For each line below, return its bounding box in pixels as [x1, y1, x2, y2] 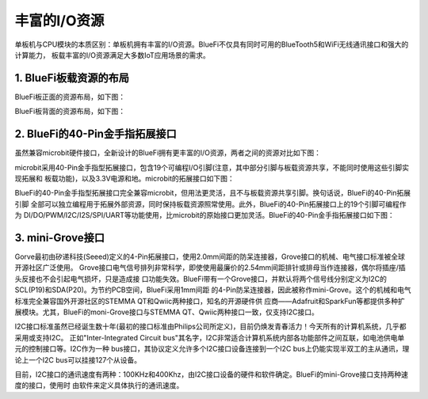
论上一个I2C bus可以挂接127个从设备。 [14, 355, 142, 364]
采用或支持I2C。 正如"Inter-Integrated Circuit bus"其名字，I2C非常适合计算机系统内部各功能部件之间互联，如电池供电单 [14, 332, 405, 342]
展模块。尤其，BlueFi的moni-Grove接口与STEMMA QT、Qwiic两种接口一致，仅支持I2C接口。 [14, 307, 319, 317]
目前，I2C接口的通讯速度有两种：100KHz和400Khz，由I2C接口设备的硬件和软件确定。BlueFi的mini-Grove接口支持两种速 [14, 369, 408, 379]
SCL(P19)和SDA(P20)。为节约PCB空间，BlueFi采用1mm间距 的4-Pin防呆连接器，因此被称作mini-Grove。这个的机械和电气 [14, 285, 411, 294]
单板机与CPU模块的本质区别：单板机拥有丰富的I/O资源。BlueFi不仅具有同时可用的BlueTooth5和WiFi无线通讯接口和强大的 [14, 40, 409, 49]
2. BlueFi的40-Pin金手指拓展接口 [14, 127, 178, 141]
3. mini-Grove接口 [14, 230, 105, 245]
